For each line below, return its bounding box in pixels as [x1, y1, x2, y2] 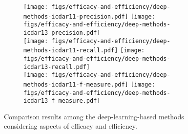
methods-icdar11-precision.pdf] [23, 13, 128, 20]
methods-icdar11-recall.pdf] [23, 47, 118, 54]
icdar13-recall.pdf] [23, 63, 90, 70]
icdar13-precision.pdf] [23, 29, 101, 36]
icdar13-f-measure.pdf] [23, 97, 101, 105]
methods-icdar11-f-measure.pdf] [23, 81, 128, 88]
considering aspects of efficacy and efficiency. [4, 121, 137, 131]
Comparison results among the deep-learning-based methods [4, 111, 184, 121]
